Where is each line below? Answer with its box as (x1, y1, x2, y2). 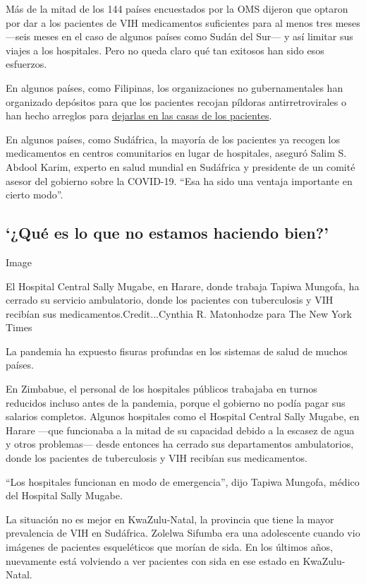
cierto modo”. (6, 187, 63, 202)
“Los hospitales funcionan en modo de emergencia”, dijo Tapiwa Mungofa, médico (6, 474, 360, 489)
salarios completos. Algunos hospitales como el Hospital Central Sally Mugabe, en (6, 409, 360, 424)
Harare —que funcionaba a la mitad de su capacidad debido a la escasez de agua (6, 422, 355, 437)
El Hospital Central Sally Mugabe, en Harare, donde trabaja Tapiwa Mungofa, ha (6, 278, 360, 293)
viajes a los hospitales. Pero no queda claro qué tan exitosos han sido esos (6, 42, 324, 57)
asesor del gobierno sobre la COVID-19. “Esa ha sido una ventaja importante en (6, 173, 353, 188)
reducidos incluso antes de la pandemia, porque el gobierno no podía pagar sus (6, 395, 346, 410)
